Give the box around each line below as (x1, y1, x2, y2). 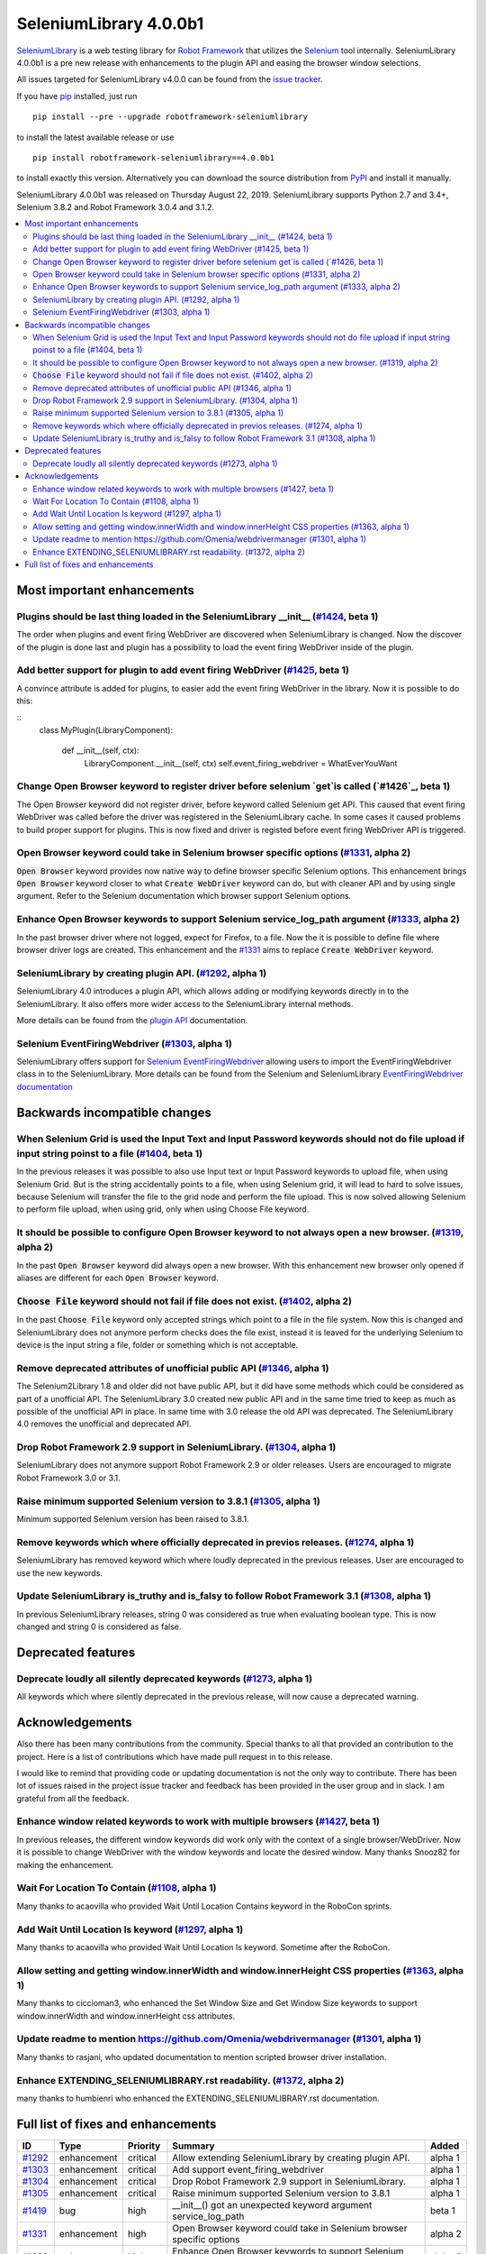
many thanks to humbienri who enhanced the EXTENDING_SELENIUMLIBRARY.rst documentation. (16, 2093, 380, 2103)
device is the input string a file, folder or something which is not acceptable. (16, 1340, 299, 1351)
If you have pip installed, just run (16, 90, 138, 101)
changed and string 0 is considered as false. (16, 1621, 182, 1632)
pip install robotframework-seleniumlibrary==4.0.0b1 (32, 152, 274, 162)
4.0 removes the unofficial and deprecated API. (16, 1418, 193, 1429)
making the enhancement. (16, 1859, 114, 1870)
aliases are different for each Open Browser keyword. (16, 1272, 220, 1284)
